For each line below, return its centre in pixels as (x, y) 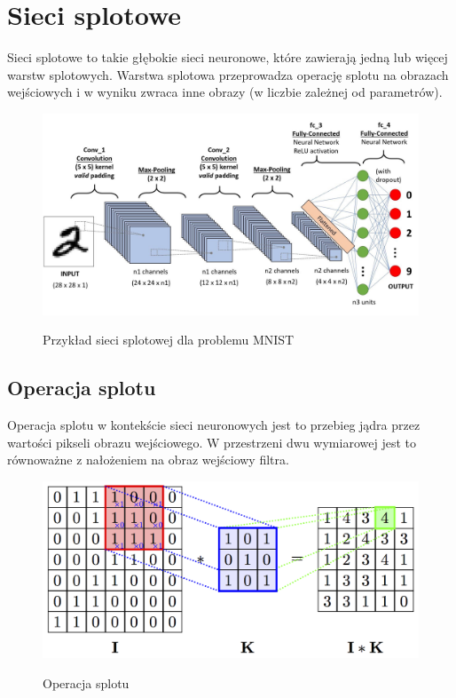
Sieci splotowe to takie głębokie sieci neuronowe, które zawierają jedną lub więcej (228, 57)
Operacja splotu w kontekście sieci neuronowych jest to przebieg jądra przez (214, 425)
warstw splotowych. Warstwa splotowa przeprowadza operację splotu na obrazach (228, 74)
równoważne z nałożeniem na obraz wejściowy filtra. (148, 460)
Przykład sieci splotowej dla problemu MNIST (169, 340)
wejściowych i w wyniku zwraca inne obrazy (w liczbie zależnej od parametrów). (225, 92)
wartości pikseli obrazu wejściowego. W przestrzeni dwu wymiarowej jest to (212, 442)
